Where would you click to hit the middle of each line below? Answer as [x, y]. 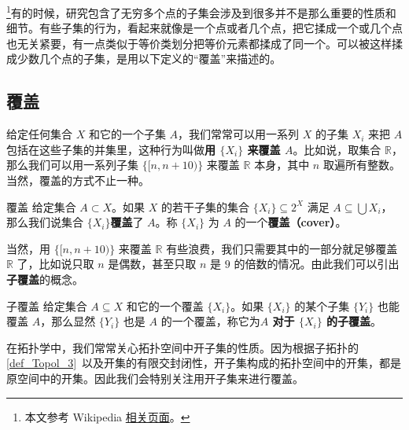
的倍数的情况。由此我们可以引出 [317, 264]
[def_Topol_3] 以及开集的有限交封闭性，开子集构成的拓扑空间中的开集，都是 [204, 363]
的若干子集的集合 [206, 206]
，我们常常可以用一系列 [239, 134]
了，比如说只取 [55, 264]
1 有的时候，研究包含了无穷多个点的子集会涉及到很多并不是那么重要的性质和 [201, 11]
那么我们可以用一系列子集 [72, 165]
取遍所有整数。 [361, 165]
